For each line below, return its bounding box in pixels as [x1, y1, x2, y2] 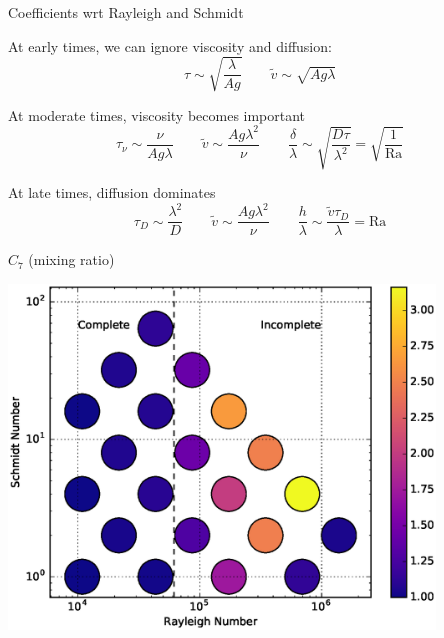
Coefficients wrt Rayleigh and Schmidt [8, 2, 244, 22]
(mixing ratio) [28, 249, 115, 270]
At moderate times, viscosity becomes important [8, 104, 306, 125]
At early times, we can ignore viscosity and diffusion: [8, 35, 332, 56]
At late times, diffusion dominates [8, 182, 216, 203]
